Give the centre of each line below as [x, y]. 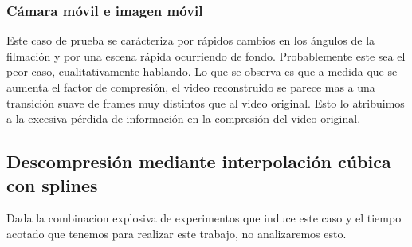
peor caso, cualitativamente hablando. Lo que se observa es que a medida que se [202, 71]
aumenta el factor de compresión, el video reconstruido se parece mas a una [191, 87]
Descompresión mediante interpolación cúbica [199, 161]
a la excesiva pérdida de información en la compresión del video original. [184, 118]
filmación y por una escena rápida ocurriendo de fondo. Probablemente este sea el [206, 55]
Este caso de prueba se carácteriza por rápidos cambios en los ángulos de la [191, 40]
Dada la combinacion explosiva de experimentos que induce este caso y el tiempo [204, 218]
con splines [52, 184]
